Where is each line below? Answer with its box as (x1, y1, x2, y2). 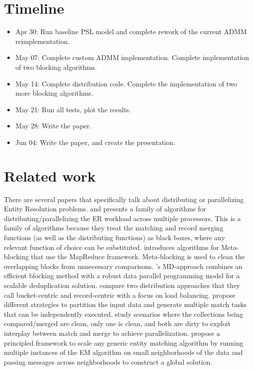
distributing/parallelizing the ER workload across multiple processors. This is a (4, 213, 241, 223)
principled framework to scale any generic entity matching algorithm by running (4, 337, 243, 348)
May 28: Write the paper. (15, 121, 92, 131)
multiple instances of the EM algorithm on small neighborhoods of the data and (4, 347, 243, 357)
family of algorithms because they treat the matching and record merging (4, 223, 223, 233)
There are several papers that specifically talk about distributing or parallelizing (4, 194, 244, 204)
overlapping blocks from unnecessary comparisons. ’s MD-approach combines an (4, 261, 243, 271)
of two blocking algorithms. (15, 62, 97, 72)
